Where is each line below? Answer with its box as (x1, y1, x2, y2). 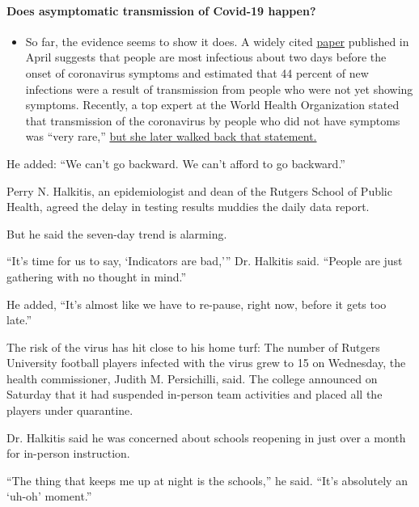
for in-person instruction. (6, 445, 130, 462)
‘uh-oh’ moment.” (6, 488, 92, 505)
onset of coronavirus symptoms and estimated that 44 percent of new (25, 64, 369, 81)
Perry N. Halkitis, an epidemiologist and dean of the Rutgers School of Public (6, 182, 392, 199)
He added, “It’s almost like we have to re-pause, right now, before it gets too (6, 295, 387, 312)
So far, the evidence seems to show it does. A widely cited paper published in (25, 32, 409, 49)
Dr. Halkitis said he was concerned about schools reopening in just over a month (6, 429, 406, 446)
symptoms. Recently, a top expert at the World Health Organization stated (25, 96, 400, 113)
